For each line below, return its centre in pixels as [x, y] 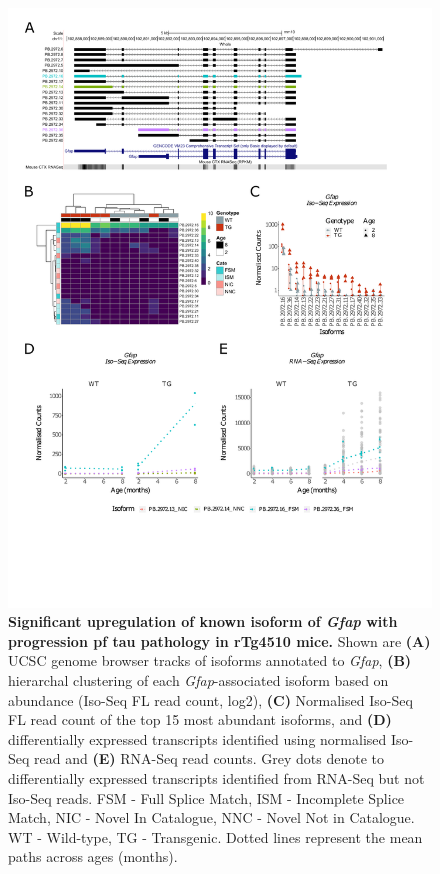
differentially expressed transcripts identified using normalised [197, 738]
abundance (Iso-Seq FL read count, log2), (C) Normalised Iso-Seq [210, 699]
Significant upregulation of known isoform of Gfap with [203, 621]
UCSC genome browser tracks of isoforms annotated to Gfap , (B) [210, 660]
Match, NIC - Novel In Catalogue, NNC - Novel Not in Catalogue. [211, 817]
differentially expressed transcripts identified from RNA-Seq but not [216, 778]
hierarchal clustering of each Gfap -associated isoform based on [198, 680]
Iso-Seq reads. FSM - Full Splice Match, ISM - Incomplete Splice [206, 797]
